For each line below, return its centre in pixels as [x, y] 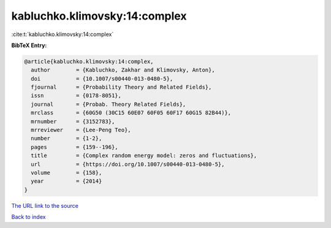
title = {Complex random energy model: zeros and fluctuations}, [144, 156]
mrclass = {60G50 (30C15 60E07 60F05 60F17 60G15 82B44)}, [131, 113]
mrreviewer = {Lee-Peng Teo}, [81, 130]
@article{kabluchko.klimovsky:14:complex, [89, 61]
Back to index [29, 217]
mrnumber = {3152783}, [73, 121]
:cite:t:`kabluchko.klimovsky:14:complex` [63, 34]
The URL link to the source [45, 205]
